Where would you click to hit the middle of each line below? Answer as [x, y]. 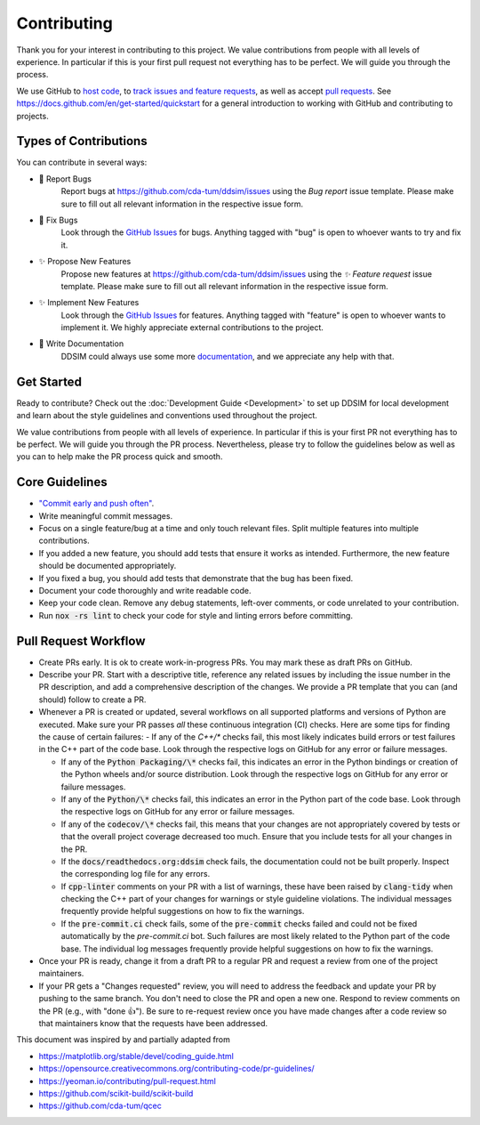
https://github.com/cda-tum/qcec [100, 1106]
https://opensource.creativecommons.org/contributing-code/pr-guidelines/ [176, 1069]
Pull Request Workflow [81, 641]
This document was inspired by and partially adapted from [124, 1040]
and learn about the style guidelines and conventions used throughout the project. [167, 416]
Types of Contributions [82, 141]
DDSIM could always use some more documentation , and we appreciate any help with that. [228, 356]
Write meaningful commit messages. [106, 515]
